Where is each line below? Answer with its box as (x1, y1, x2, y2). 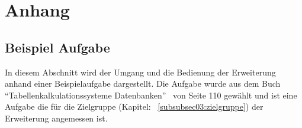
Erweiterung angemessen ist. (5, 111, 108, 124)
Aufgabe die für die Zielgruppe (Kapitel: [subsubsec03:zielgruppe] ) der (5, 100, 264, 113)
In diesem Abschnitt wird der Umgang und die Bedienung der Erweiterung (5, 65, 276, 78)
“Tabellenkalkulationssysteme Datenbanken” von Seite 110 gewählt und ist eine (5, 88, 297, 101)
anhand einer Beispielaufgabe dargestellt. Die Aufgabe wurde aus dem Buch (5, 77, 281, 90)
